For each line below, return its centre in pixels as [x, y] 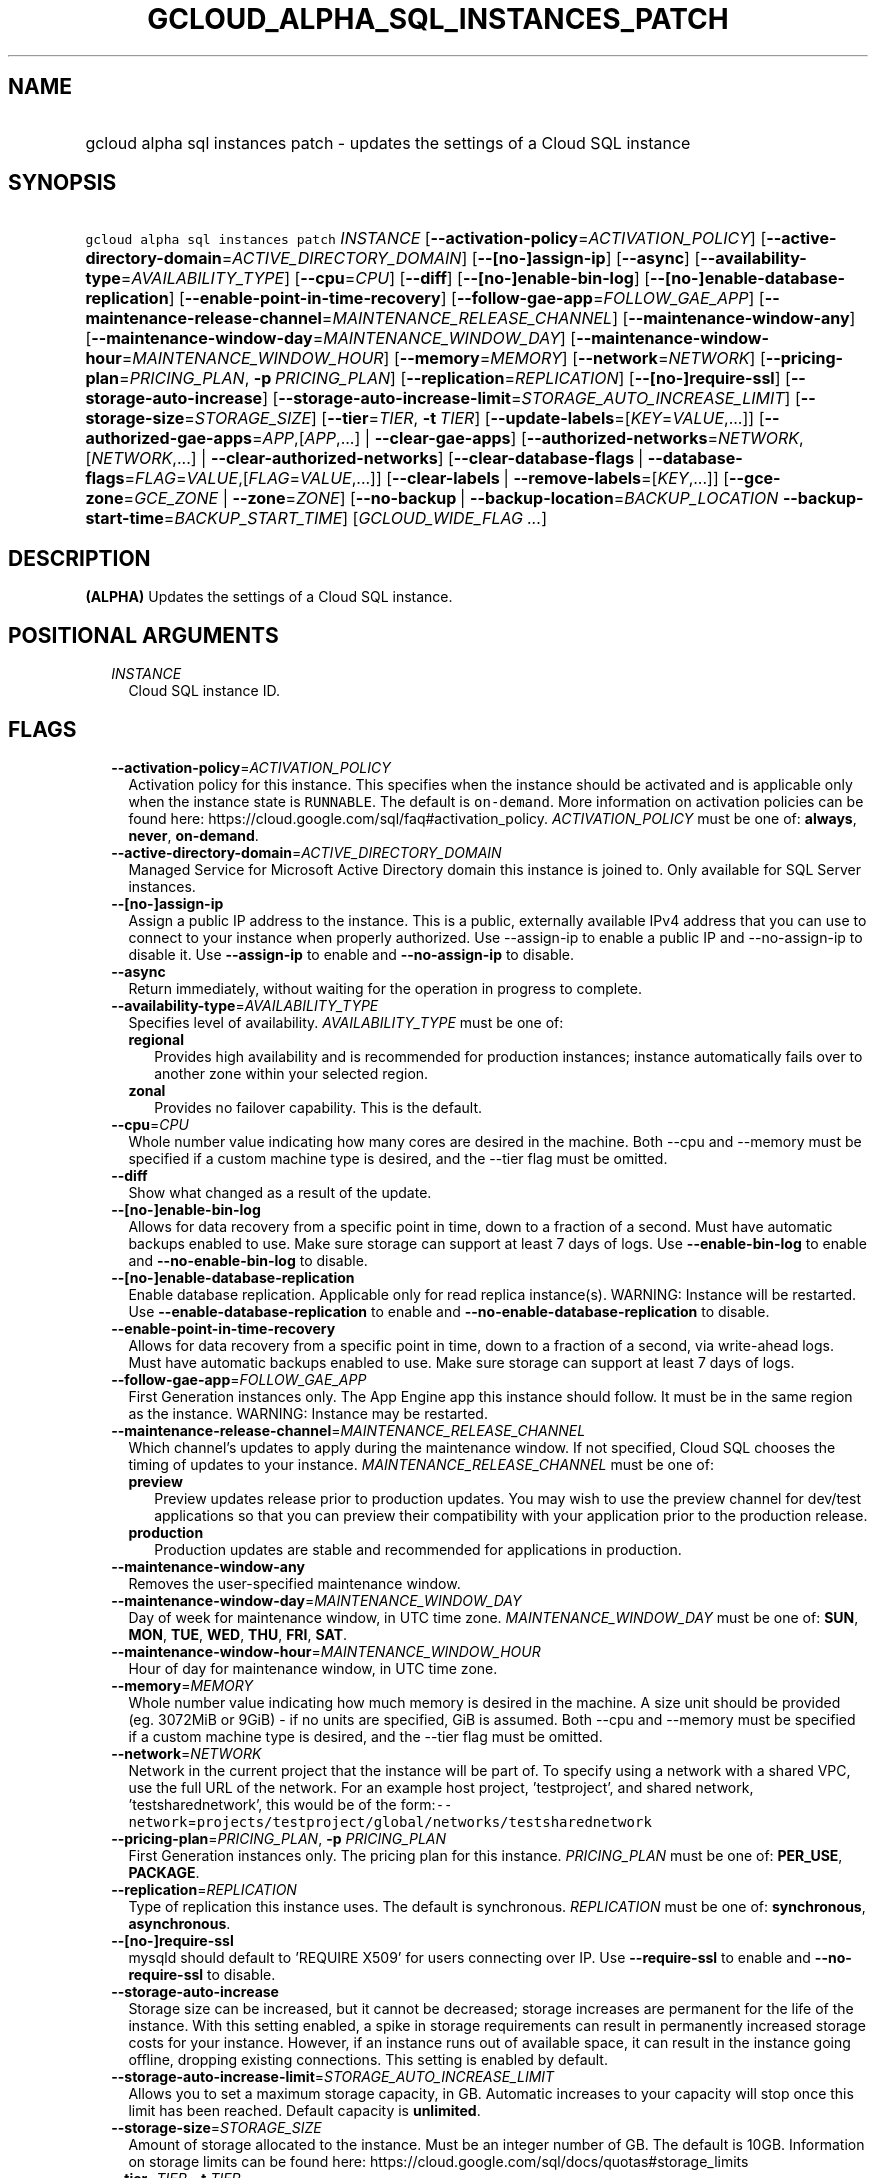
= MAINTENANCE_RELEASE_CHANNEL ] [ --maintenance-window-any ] [588, 318]
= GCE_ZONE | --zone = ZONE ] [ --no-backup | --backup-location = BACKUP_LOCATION [451, 498]
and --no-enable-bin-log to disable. [248, 1260]
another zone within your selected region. [291, 1073]
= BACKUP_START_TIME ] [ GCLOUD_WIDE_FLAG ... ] [355, 518]
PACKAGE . [164, 1872]
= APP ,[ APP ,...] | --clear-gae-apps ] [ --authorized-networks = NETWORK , [528, 438]
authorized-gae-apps [169, 438]
